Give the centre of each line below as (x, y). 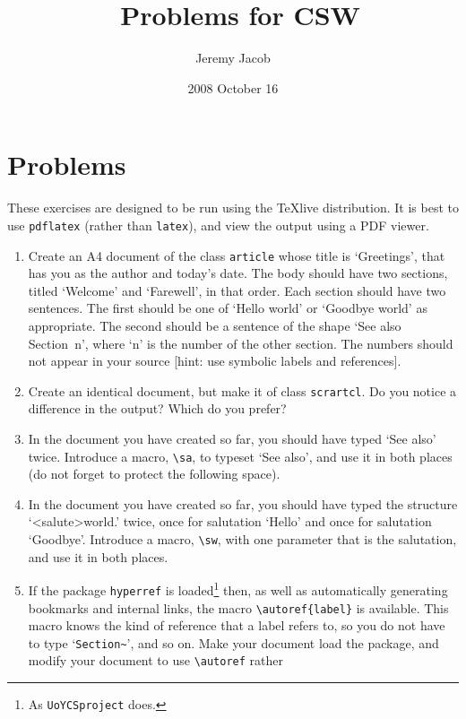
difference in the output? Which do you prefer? (157, 408)
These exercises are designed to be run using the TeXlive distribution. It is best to (233, 208)
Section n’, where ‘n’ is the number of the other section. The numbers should (241, 343)
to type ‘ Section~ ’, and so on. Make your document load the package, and (233, 642)
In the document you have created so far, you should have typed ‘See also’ (232, 438)
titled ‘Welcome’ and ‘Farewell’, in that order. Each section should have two (237, 290)
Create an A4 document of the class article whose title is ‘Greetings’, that (237, 255)
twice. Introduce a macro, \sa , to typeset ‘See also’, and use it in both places (240, 456)
